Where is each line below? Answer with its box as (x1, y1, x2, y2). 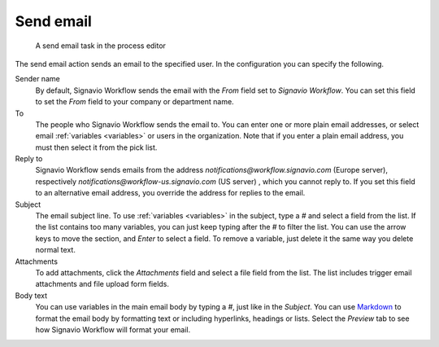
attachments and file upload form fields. (35, 279, 170, 289)
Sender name (15, 74, 60, 84)
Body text (15, 290, 48, 301)
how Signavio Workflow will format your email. (35, 324, 191, 334)
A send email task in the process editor (35, 41, 167, 51)
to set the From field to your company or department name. (35, 97, 235, 107)
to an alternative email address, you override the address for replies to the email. (35, 188, 306, 198)
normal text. (35, 245, 76, 255)
